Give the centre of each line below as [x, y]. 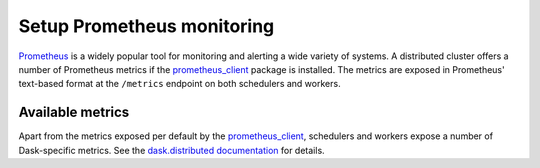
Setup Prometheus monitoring [146, 26]
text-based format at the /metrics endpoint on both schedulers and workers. [179, 84]
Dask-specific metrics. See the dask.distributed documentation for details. [171, 150]
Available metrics [74, 112]
